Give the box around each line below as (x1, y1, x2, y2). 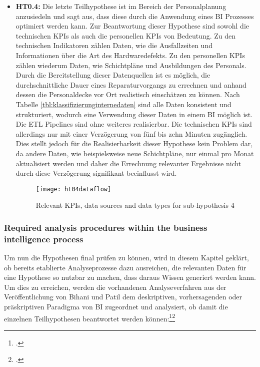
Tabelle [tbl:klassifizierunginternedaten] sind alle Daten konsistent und (15, 99, 231, 109)
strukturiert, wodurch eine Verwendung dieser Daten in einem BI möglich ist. (15, 109, 253, 119)
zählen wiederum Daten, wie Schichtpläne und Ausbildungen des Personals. (15, 60, 246, 70)
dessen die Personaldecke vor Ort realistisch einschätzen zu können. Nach (15, 89, 240, 100)
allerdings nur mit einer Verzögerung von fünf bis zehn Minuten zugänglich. (15, 128, 247, 139)
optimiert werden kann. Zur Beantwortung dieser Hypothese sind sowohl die (15, 21, 249, 31)
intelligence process (4, 232, 83, 245)
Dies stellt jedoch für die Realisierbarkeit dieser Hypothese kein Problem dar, (15, 138, 253, 149)
